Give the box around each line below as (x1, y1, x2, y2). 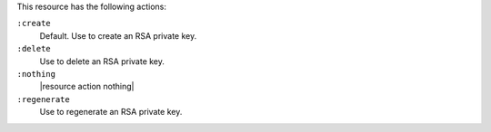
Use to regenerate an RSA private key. (39, 107, 183, 118)
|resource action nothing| (39, 81, 135, 92)
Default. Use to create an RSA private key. (39, 30, 197, 41)
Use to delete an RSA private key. (39, 55, 165, 67)
